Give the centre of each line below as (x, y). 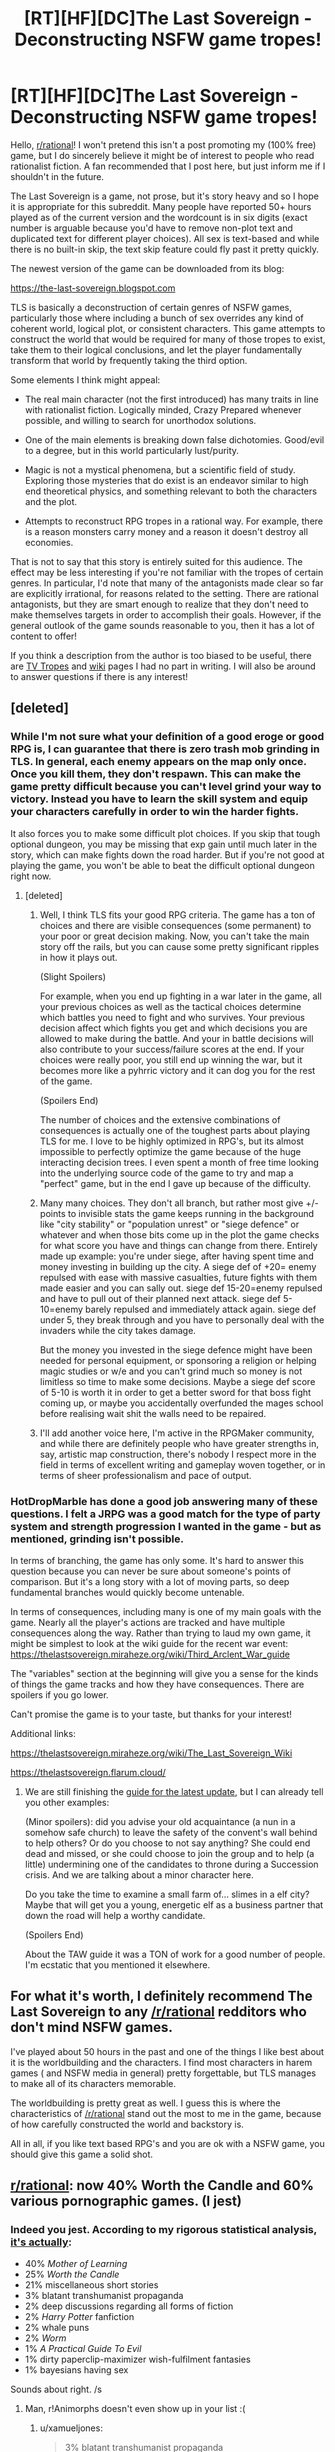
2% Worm (45, 2338)
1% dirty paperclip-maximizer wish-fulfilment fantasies (138, 2359)
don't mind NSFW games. (91, 2027)
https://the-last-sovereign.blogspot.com (93, 288)
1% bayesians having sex (76, 2370)
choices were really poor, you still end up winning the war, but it (171, 1059)
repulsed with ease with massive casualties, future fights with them (178, 1277)
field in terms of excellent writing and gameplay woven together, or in (182, 1464)
